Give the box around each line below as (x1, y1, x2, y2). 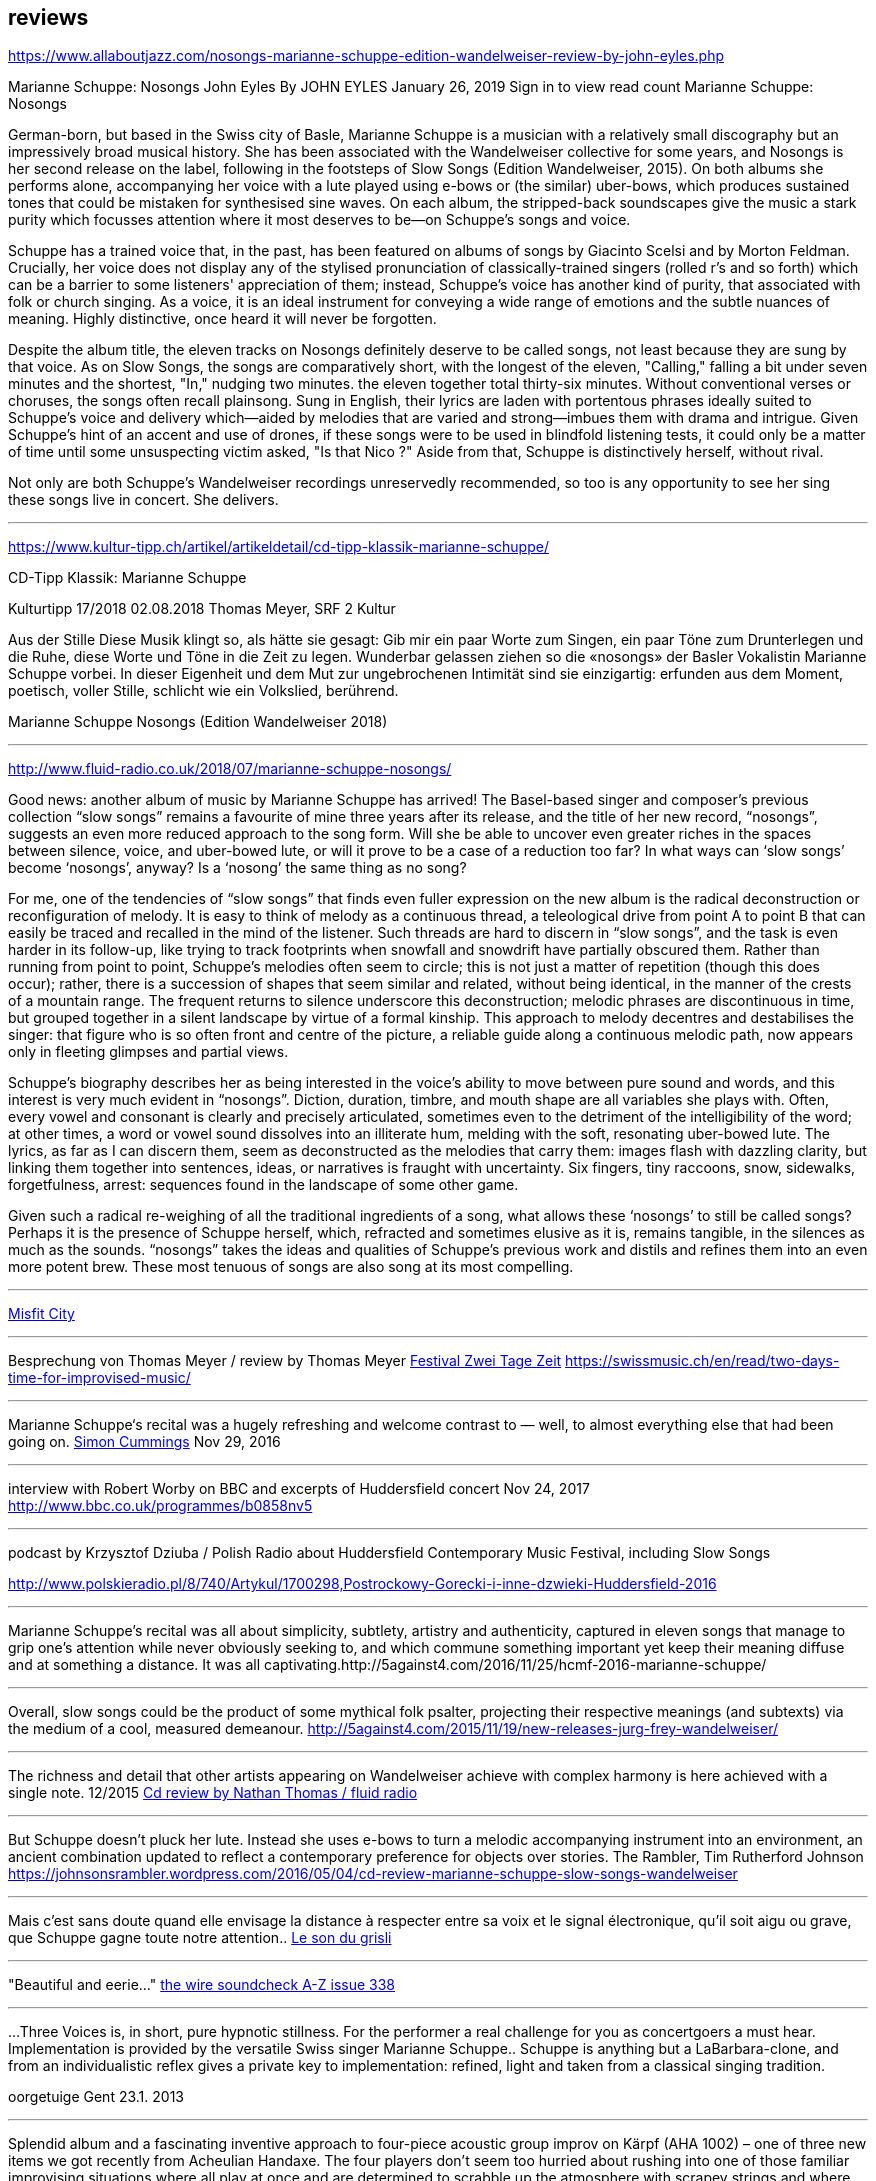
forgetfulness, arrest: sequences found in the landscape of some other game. (8, 1176, 519, 1194)
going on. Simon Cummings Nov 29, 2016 (8, 1433, 281, 1451)
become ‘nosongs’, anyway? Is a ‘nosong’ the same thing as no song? (8, 859, 467, 877)
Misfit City (8, 1305, 75, 1323)
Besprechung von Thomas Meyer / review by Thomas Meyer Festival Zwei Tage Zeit (8, 1352, 562, 1370)
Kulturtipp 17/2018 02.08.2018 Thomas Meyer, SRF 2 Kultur (8, 600, 396, 618)
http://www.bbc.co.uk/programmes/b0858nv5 (8, 1497, 313, 1515)
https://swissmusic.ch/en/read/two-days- (565, 1352, 840, 1370)
